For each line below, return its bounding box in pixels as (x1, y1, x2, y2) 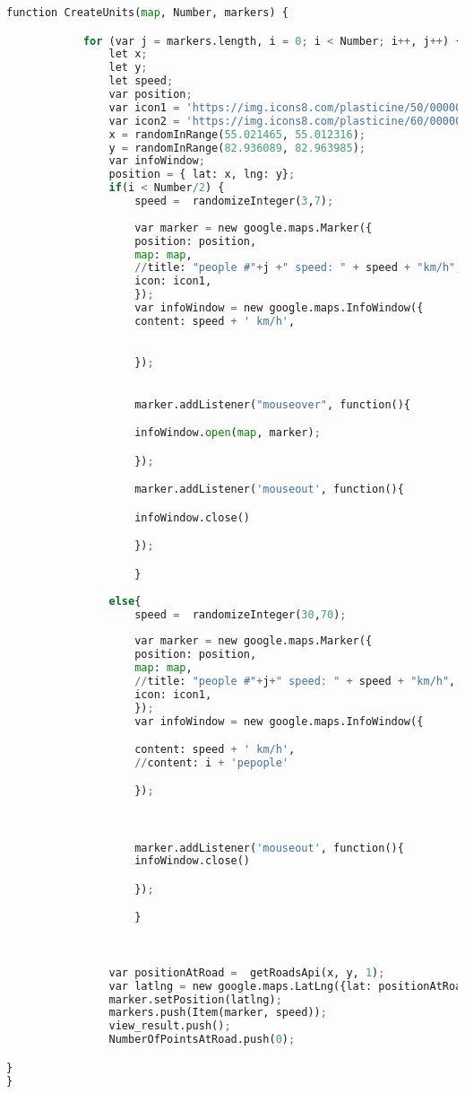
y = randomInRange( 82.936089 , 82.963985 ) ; (108, 141, 366, 154)
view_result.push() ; (108, 1020, 231, 1033)
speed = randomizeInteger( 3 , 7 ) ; (134, 195, 334, 208)
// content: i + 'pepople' (134, 756, 289, 769)
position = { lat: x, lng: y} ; (108, 168, 296, 181)
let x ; (108, 48, 148, 61)
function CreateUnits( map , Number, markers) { (6, 6, 289, 19)
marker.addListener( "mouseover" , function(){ (134, 398, 411, 411)
